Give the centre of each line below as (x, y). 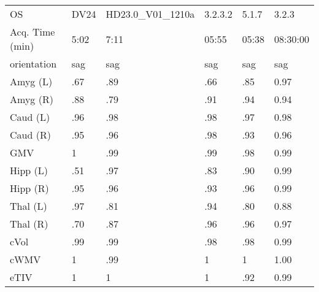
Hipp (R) (29, 188)
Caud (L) (30, 117)
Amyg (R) (32, 99)
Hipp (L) (29, 170)
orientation (33, 63)
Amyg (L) (31, 81)
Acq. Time (33, 32)
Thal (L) (29, 206)
